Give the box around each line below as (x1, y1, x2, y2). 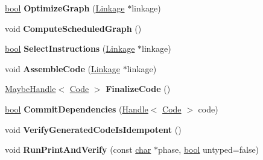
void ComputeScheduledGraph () (5, 22, 142, 34)
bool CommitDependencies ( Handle (5, 102, 148, 115)
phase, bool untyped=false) (158, 143, 259, 156)
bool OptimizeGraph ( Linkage (5, 2, 125, 14)
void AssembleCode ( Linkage (5, 62, 120, 75)
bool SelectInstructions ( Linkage (5, 42, 135, 55)
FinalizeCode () (106, 82, 171, 95)
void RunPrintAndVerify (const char (5, 143, 151, 156)
